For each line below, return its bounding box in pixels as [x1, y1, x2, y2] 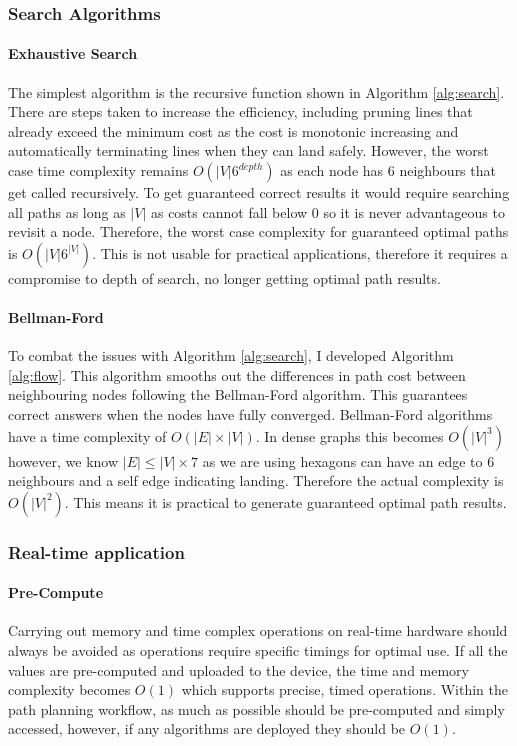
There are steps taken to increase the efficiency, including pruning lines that [8, 101, 473, 122]
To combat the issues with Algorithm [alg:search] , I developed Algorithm [8, 345, 454, 366]
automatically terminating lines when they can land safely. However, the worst [8, 140, 489, 161]
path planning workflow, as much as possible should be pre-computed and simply [8, 698, 505, 719]
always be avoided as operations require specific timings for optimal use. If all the [8, 639, 508, 660]
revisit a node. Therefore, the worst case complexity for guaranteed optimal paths [8, 221, 509, 242]
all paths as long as [8, 201, 126, 222]
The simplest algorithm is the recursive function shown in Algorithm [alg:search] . [8, 81, 505, 102]
